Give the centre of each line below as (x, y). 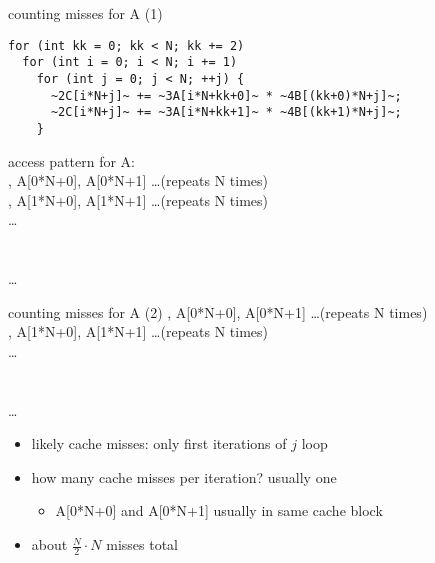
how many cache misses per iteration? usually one (184, 476)
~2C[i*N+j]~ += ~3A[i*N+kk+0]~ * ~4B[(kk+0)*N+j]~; (226, 95)
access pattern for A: (71, 160)
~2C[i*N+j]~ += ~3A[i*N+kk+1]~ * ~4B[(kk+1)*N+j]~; (226, 112)
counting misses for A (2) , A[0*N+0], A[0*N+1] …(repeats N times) (218, 311)
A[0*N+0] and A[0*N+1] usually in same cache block (219, 510)
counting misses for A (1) (85, 13)
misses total (142, 544)
